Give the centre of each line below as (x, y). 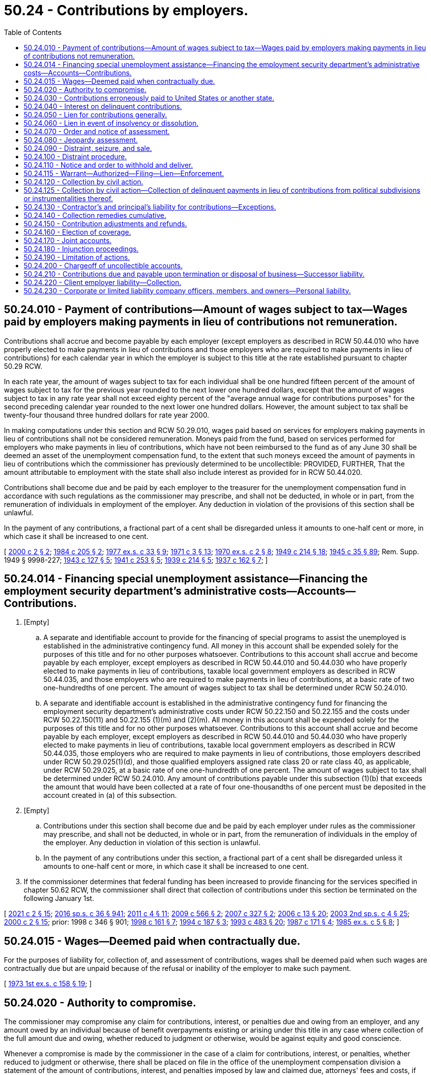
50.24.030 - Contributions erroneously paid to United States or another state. (149, 98)
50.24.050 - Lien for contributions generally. (96, 114)
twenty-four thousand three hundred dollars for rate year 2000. (107, 415)
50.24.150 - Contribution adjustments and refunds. (105, 223)
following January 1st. (59, 898)
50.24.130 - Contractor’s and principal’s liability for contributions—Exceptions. (150, 207)
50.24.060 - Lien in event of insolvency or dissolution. (111, 123)
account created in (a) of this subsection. (110, 795)
